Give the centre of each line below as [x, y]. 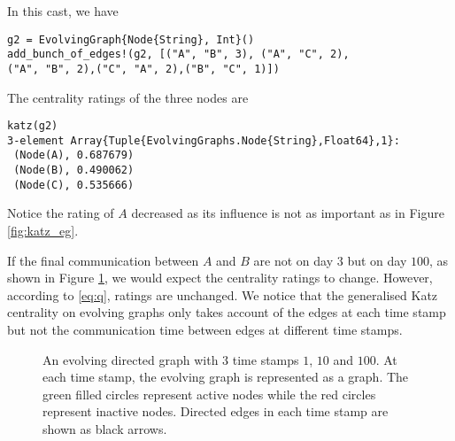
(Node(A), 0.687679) [74, 155]
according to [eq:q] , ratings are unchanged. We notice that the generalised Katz [223, 294]
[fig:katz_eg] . [43, 231]
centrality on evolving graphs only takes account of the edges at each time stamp [227, 312]
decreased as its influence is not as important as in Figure [288, 213]
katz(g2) [33, 126]
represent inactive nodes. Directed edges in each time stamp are [216, 411]
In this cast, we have [63, 11]
